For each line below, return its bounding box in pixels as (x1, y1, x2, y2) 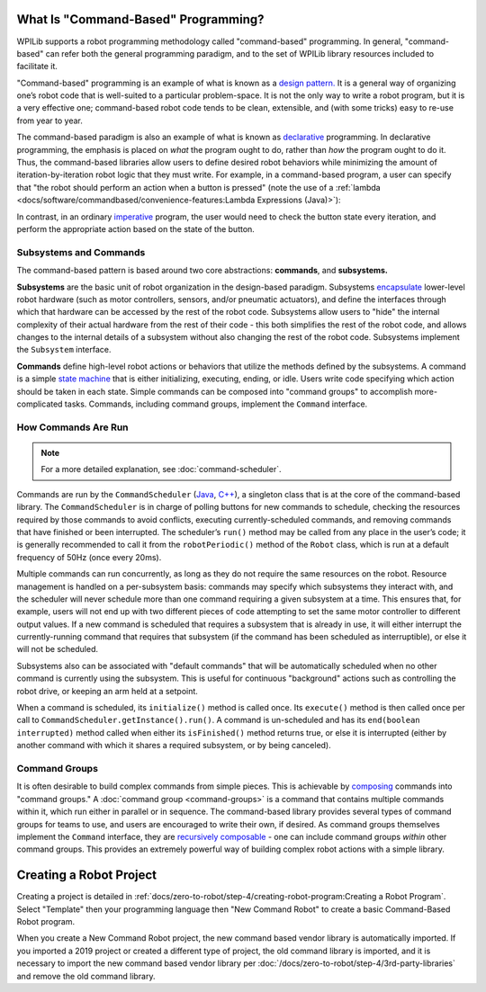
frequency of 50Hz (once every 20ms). (16, 551, 162, 562)
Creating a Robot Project (16, 868, 157, 883)
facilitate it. (16, 61, 58, 72)
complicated (16, 398, 63, 409)
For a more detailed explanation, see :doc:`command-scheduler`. (40, 464, 282, 475)
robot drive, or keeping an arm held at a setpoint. (16, 685, 198, 696)
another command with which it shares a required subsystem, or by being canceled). (16, 740, 332, 751)
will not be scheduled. (16, 644, 99, 655)
